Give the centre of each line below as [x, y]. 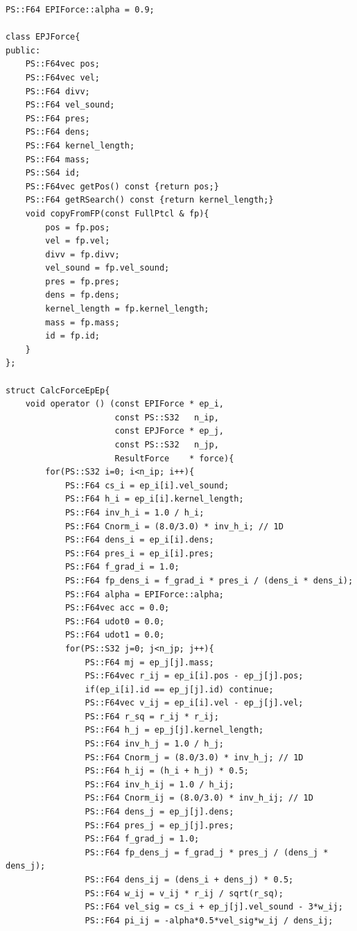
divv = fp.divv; [82, 254]
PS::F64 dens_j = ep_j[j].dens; [159, 812]
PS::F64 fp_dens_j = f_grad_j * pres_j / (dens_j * [207, 852]
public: [23, 50]
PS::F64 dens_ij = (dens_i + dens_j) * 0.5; [189, 880]
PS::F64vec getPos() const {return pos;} [122, 186]
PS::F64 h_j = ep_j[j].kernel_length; [174, 730]
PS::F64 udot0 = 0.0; [115, 621]
